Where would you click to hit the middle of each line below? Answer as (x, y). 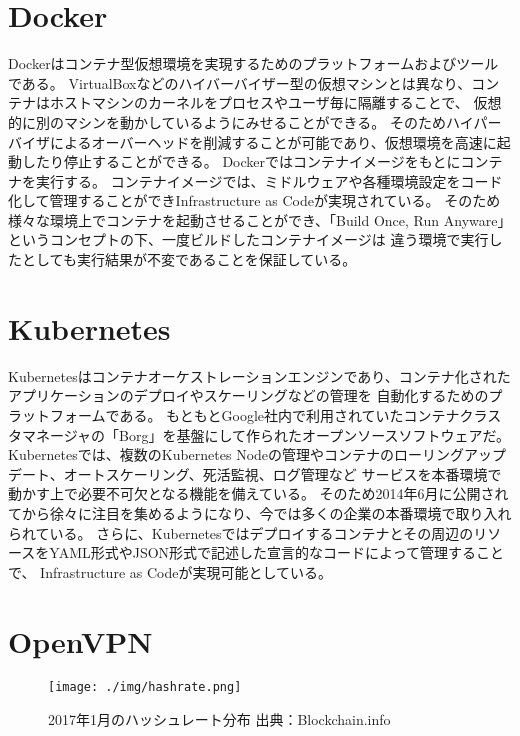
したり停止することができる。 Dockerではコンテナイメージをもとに (241, 161)
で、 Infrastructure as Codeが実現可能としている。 (170, 571)
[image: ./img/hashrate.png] (145, 687)
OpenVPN (80, 640)
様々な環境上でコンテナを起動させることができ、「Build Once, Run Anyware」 (260, 219)
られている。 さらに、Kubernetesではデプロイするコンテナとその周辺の (241, 532)
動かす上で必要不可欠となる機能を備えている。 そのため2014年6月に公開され (258, 493)
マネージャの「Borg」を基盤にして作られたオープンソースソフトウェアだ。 (266, 434)
